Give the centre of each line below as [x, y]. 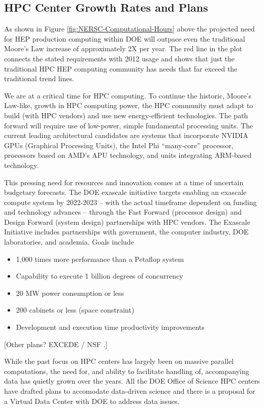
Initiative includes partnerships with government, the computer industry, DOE [126, 232]
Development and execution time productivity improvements [110, 327]
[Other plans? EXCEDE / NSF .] [56, 344]
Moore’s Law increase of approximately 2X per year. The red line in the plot [123, 48]
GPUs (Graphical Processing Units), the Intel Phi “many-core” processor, [119, 145]
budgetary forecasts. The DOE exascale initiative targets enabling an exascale [125, 192]
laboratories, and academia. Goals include [69, 242]
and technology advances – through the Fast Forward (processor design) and [123, 212]
